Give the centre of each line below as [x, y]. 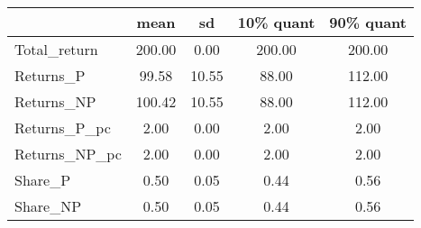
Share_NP [48, 206]
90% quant [368, 22]
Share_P [43, 180]
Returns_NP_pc [68, 154]
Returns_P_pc [63, 128]
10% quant [276, 22]
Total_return [56, 49]
